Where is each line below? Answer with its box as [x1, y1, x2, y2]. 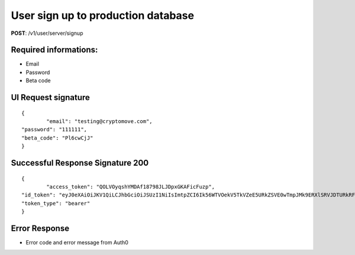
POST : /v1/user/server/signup [11, 30, 83, 37]
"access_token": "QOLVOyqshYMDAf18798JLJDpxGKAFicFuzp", [46, 183, 215, 190]
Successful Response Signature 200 [11, 158, 149, 168]
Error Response [11, 223, 70, 233]
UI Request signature [11, 92, 90, 103]
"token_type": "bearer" [21, 200, 91, 206]
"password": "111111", [21, 126, 88, 133]
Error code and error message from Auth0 [25, 239, 128, 246]
